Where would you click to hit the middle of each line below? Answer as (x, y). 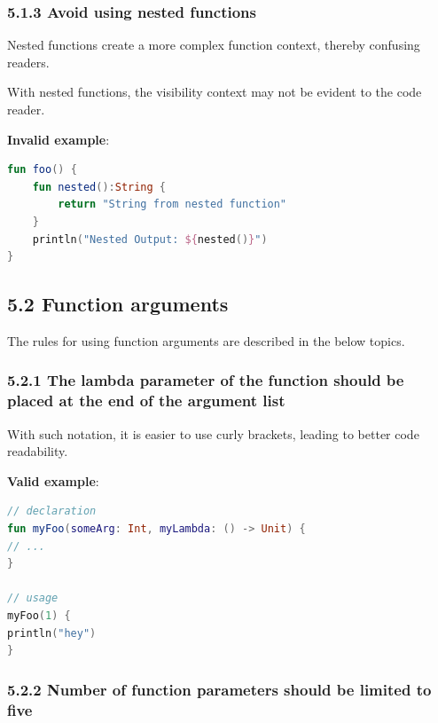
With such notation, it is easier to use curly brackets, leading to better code (213, 433)
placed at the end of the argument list (146, 401)
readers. (28, 62)
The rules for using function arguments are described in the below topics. (206, 340)
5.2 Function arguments (118, 304)
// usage (33, 598)
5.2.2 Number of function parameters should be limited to (219, 689)
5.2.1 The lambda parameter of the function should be (206, 380)
